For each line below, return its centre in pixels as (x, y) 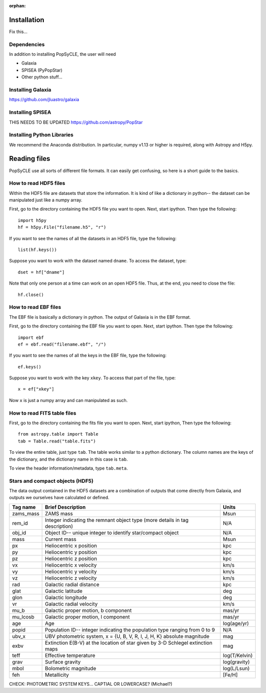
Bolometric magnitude (70, 668)
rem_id (20, 523)
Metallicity (57, 675)
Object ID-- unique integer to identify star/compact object (112, 533)
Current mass (61, 539)
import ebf (31, 337)
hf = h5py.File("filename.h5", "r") (62, 227)
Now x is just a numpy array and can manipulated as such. (68, 400)
